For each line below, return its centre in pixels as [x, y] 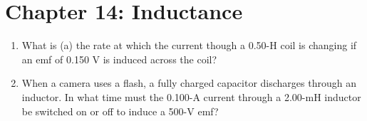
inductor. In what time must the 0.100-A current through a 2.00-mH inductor [191, 96]
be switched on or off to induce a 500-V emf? [120, 111]
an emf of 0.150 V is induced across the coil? [119, 59]
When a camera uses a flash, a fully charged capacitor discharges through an [189, 83]
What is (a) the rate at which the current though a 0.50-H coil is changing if [189, 45]
